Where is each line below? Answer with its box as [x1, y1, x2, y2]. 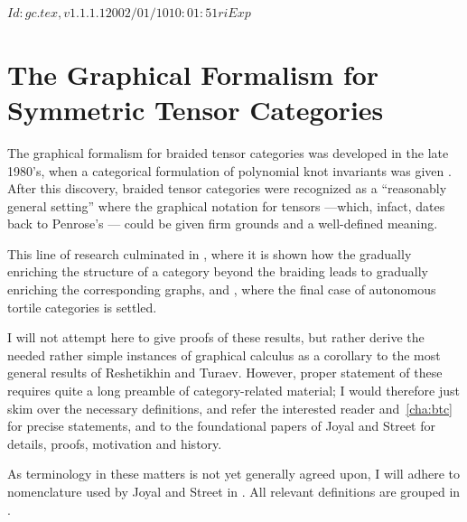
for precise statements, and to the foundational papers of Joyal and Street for [7, 416, 436, 435]
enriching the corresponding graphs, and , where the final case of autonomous [7, 280, 436, 299]
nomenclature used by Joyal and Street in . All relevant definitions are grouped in [7, 482, 461, 500]
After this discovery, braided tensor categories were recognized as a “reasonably [7, 179, 447, 198]
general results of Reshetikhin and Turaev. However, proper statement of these [7, 363, 443, 382]
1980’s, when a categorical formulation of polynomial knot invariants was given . [7, 161, 452, 180]
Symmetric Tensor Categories [7, 90, 384, 127]
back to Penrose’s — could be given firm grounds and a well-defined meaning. [7, 214, 438, 233]
